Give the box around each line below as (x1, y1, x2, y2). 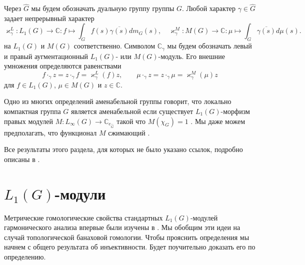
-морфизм (220, 105, 250, 116)
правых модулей (4, 115, 53, 126)
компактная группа (4, 105, 61, 116)
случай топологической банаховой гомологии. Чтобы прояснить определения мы (4, 231, 249, 242)
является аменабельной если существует (71, 105, 193, 116)
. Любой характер (182, 3, 235, 13)
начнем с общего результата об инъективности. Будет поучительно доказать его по (4, 241, 255, 252)
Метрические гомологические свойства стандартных (4, 212, 163, 222)
